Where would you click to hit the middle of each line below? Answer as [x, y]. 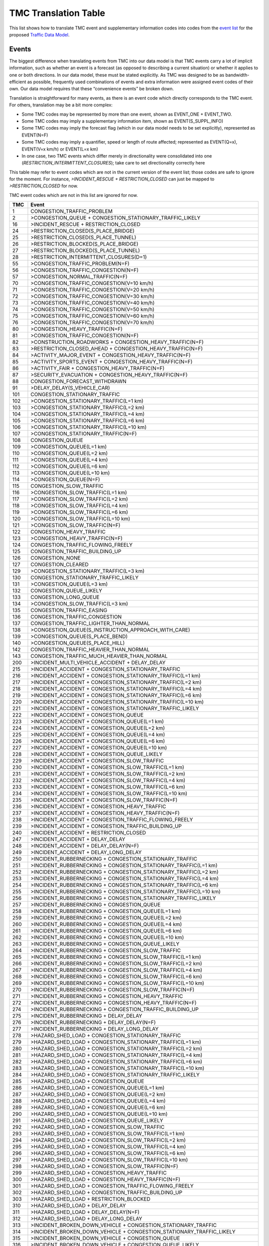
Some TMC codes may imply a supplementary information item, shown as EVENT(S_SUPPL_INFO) [123, 121]
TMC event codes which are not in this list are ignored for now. [73, 195]
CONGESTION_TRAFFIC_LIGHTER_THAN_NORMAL [90, 623]
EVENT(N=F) [35, 135]
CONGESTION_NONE [56, 558]
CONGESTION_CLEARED [60, 565]
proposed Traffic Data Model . [39, 34]
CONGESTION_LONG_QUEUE [65, 597]
